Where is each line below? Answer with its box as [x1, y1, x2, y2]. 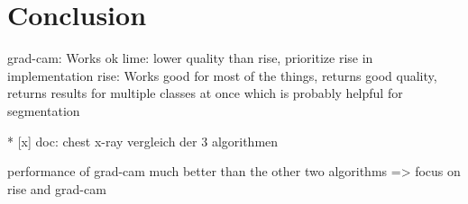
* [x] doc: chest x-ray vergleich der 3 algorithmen [7, 131, 279, 150]
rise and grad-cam [7, 179, 106, 198]
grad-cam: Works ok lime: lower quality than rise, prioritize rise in [7, 49, 373, 67]
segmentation [7, 101, 80, 120]
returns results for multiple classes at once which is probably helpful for [7, 84, 403, 102]
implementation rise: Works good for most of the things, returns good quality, [7, 66, 437, 84]
